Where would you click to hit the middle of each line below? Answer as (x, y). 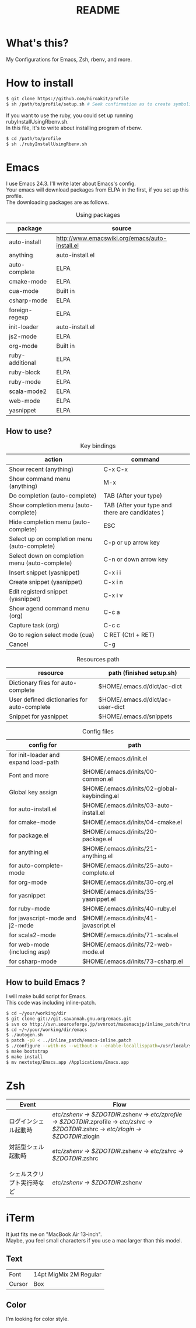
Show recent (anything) (41, 469)
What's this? (37, 43)
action (54, 459)
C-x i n (113, 582)
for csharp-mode (33, 961)
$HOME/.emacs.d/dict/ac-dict (140, 687)
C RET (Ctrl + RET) (129, 635)
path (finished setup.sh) (143, 673)
